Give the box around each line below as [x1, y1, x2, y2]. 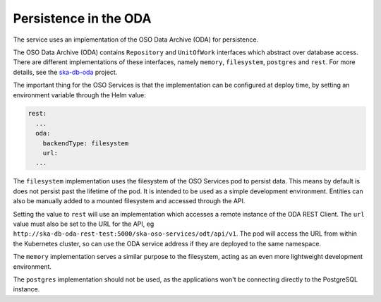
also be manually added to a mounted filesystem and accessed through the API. [13, 197, 246, 205]
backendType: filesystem [42, 139, 129, 147]
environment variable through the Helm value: [13, 90, 146, 99]
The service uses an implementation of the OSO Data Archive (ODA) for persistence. [13, 35, 259, 44]
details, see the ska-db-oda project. [13, 68, 118, 76]
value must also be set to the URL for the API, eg [13, 219, 155, 228]
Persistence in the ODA [13, 11, 152, 26]
